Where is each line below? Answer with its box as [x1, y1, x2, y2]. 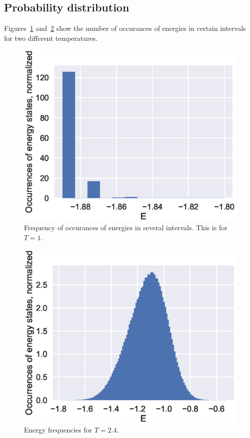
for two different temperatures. [4, 32, 98, 43]
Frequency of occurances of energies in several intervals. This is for [24, 222, 228, 233]
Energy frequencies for [24, 425, 92, 435]
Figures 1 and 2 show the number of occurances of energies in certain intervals [4, 23, 246, 33]
